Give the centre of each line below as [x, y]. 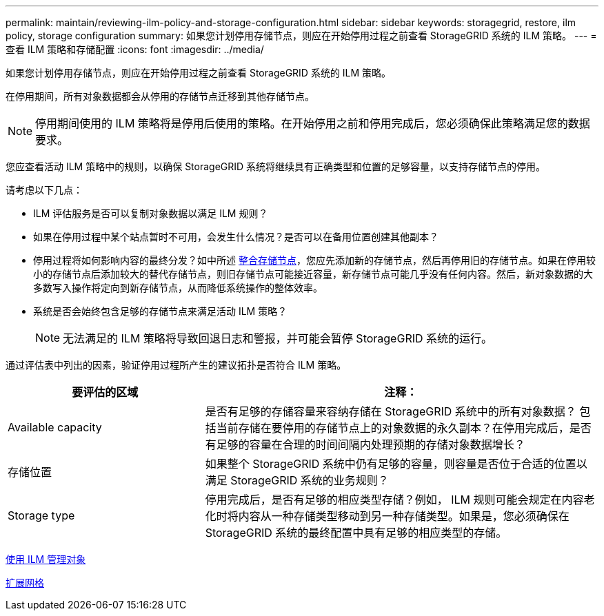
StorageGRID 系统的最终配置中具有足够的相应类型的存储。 [356, 533]
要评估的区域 [105, 392]
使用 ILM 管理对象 [46, 559]
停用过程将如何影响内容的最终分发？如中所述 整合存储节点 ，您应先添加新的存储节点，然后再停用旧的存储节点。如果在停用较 [314, 260]
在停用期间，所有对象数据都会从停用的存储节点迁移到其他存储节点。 [160, 96]
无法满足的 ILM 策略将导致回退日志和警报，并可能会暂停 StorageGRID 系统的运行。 [278, 338]
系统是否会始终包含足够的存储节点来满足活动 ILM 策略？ [160, 311]
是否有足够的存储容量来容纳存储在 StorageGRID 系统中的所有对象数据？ [391, 411]
